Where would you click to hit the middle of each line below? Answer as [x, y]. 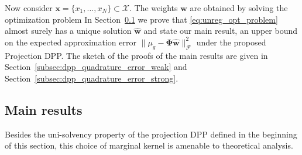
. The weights [154, 8]
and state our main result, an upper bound [220, 31]
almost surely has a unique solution [68, 31]
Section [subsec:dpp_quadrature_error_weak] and [96, 67]
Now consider [29, 8]
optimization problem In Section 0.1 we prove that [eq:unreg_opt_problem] [141, 19]
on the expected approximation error [71, 42]
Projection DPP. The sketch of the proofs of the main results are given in [136, 55]
